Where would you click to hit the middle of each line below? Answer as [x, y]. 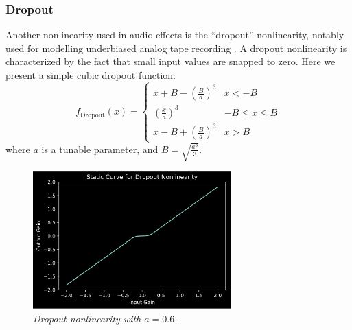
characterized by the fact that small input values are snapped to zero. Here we [171, 61]
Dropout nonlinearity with [87, 318]
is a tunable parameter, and [100, 149]
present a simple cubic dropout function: [91, 75]
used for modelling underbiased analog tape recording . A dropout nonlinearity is [176, 48]
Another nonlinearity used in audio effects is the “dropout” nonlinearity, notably [175, 35]
